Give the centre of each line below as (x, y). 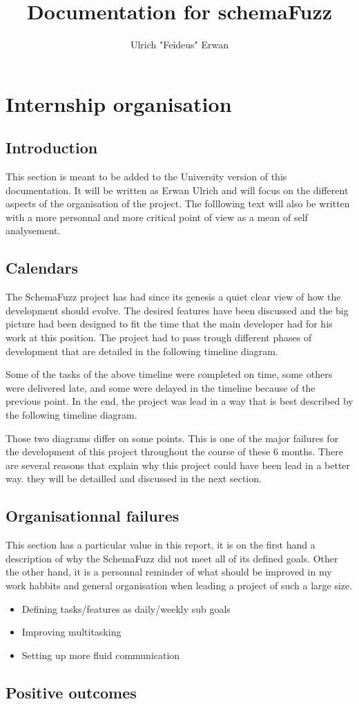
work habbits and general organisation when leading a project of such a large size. (179, 585)
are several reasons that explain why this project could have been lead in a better (178, 465)
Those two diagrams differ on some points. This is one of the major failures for (172, 438)
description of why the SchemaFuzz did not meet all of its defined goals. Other (172, 558)
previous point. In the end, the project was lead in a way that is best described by (179, 401)
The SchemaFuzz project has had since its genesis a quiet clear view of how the (173, 297)
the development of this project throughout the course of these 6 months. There (174, 451)
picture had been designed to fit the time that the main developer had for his (169, 324)
